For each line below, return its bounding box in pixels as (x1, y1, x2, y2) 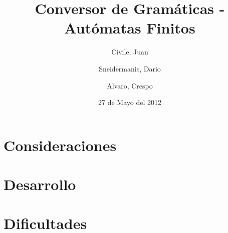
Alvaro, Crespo (107, 80, 153, 90)
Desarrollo (4, 174, 76, 194)
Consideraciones (4, 134, 117, 155)
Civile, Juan (111, 46, 148, 57)
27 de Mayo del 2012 (98, 97, 161, 107)
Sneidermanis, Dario (99, 63, 161, 73)
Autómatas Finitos (64, 17, 195, 38)
